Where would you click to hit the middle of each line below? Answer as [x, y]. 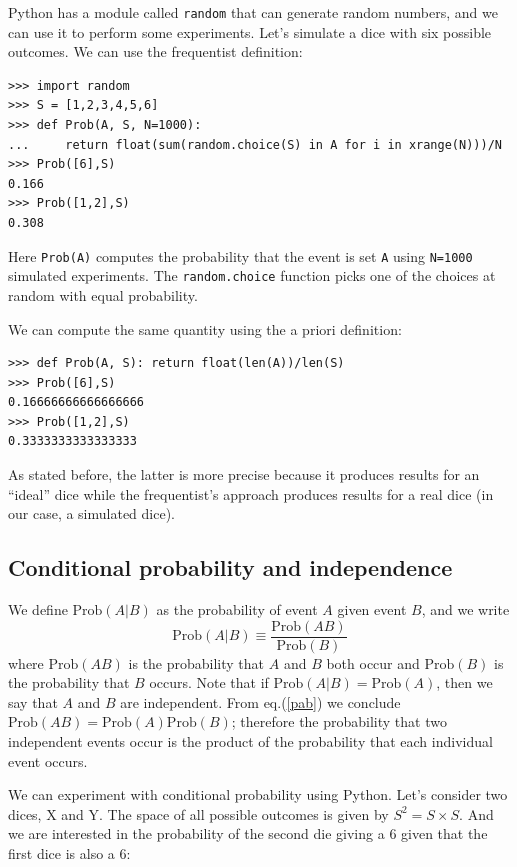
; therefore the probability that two [339, 721]
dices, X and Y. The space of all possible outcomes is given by [198, 813]
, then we [464, 682]
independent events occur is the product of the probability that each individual [250, 741]
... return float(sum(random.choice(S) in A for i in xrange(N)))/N [255, 144]
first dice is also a [61, 853]
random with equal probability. [103, 294]
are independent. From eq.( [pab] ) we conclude [260, 701]
